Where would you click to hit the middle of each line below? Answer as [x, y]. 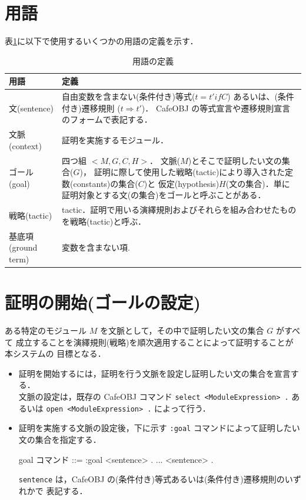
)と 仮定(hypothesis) [182, 183]
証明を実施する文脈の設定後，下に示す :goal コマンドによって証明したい [159, 428]
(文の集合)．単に [258, 183]
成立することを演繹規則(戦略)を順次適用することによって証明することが [154, 342]
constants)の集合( [106, 183]
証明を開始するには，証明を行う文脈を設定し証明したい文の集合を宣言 [154, 373]
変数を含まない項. [96, 247]
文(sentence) [31, 108]
